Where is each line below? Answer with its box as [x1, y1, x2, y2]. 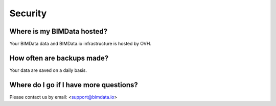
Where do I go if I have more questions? [9, 81, 138, 89]
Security [9, 8, 47, 19]
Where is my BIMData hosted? [9, 27, 108, 36]
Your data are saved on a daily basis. [9, 67, 87, 73]
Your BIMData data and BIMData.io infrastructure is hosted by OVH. [9, 41, 152, 47]
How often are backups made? [9, 54, 109, 62]
